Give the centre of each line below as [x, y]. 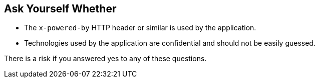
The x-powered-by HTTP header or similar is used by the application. [140, 28]
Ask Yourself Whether [60, 9]
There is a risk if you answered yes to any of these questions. [105, 59]
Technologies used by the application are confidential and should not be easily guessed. [170, 43]
